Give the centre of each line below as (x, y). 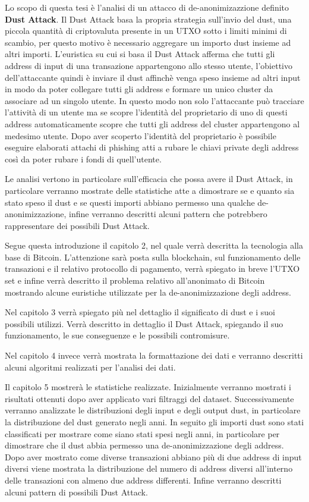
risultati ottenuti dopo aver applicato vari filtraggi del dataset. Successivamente (149, 398)
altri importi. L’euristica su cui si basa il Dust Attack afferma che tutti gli (140, 54)
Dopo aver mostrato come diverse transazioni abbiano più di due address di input (153, 456)
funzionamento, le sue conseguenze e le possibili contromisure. (117, 335)
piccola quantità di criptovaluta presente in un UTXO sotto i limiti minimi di (146, 31)
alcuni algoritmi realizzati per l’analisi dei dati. (90, 367)
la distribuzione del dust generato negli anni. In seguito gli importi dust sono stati (154, 422)
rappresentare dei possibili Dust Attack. (77, 225)
